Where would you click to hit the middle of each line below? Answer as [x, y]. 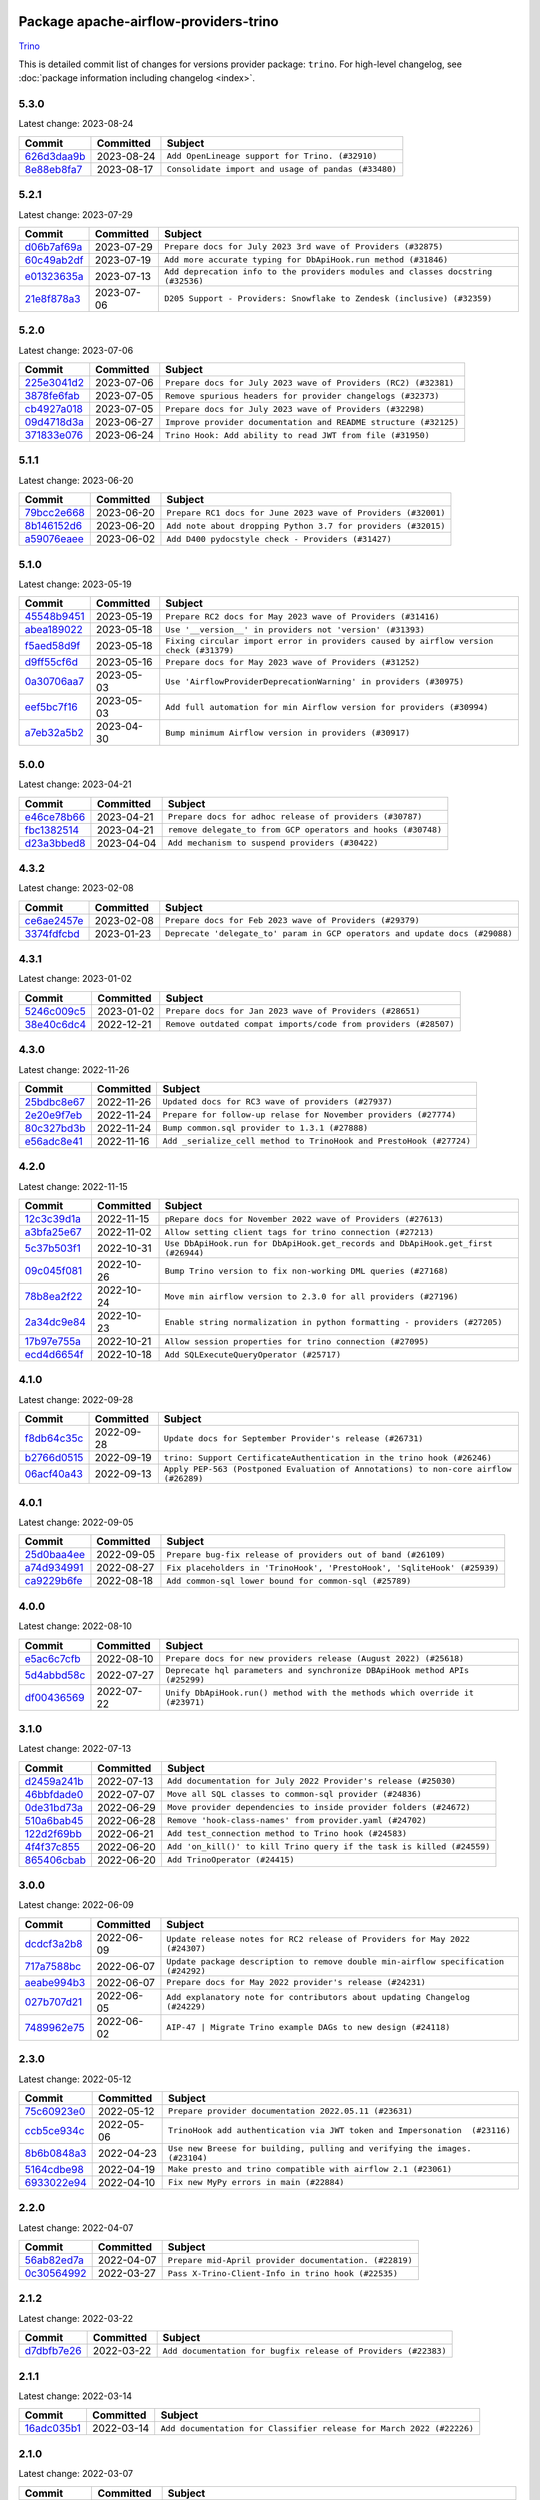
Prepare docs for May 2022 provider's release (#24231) [296, 1982]
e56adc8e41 [54, 1141]
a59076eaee [54, 539]
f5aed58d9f [52, 646]
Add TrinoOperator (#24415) [230, 1860]
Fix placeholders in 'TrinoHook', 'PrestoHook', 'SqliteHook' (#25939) [333, 1567]
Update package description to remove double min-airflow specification [335, 1961]
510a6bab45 [54, 1820]
